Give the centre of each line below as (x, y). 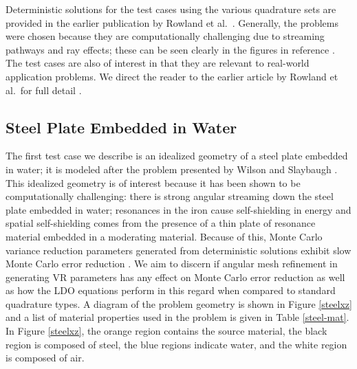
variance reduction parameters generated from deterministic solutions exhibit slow (178, 250)
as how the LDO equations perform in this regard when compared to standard (171, 290)
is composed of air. (45, 358)
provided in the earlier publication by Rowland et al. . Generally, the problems (172, 22)
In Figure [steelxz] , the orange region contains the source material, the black (166, 331)
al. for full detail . (44, 90)
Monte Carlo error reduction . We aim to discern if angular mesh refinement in (172, 264)
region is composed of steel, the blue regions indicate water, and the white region (176, 344)
